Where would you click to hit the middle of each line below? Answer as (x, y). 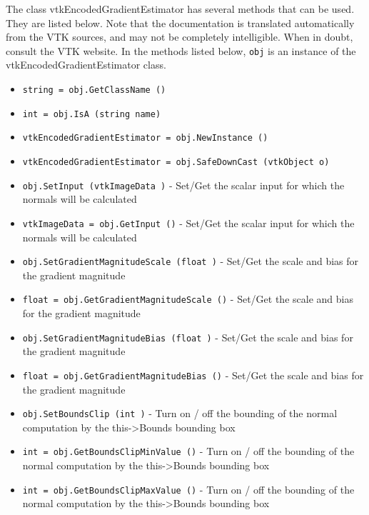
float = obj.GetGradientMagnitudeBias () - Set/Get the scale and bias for (193, 375)
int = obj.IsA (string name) (92, 114)
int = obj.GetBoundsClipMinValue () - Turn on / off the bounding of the (188, 451)
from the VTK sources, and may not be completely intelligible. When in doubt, (180, 37)
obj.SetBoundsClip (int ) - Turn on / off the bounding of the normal (180, 413)
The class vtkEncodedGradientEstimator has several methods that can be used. (180, 9)
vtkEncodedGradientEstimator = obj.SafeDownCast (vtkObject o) (176, 162)
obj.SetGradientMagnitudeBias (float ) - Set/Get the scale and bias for (188, 337)
